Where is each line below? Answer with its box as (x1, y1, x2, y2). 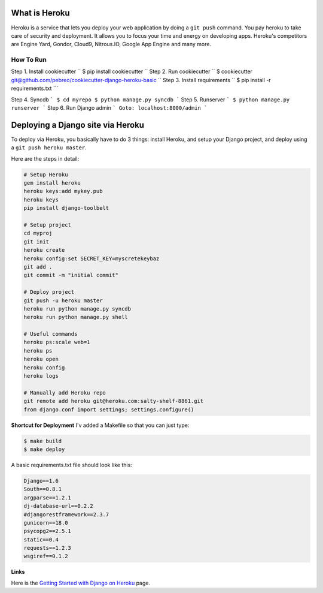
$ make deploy (23, 445, 65, 453)
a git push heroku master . (11, 144, 87, 151)
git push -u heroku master (23, 297, 103, 304)
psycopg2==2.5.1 (23, 528, 72, 535)
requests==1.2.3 (23, 544, 72, 552)
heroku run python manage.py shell (23, 314, 128, 321)
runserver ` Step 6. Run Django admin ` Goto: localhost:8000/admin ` (11, 104, 208, 111)
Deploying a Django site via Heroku (11, 120, 145, 130)
